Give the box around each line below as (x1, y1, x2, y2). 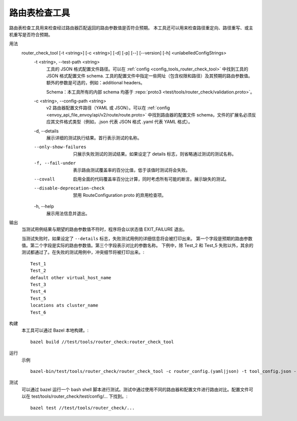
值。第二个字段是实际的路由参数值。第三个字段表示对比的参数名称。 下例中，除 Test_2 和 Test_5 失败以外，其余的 (21, 242, 253, 248)
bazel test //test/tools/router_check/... (30, 405, 135, 411)
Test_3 (30, 282, 47, 288)
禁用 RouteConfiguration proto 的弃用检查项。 (73, 192, 166, 198)
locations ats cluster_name (30, 302, 99, 308)
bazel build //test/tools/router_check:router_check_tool (30, 339, 174, 345)
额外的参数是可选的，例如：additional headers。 (46, 80, 146, 86)
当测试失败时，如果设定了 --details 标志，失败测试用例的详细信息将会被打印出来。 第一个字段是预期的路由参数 (21, 236, 252, 241)
